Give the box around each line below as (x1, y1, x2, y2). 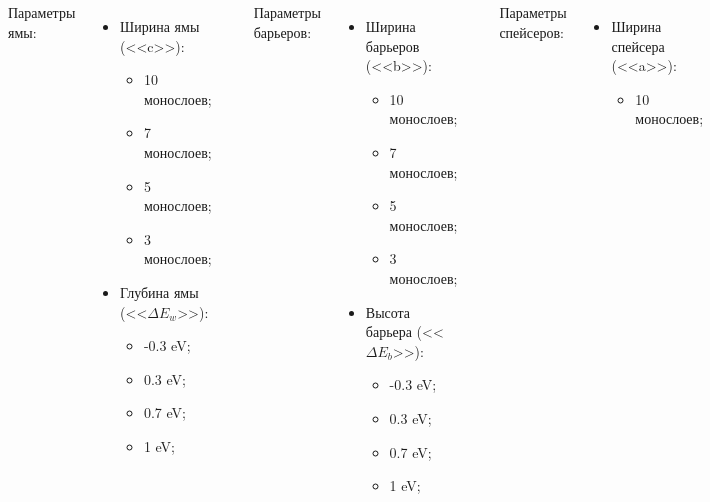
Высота (365, 301, 411, 322)
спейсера (611, 35, 665, 56)
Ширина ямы (120, 16, 200, 36)
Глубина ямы (120, 281, 199, 302)
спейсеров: (499, 21, 564, 42)
